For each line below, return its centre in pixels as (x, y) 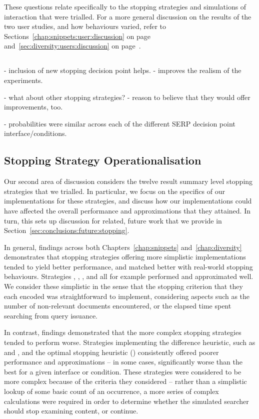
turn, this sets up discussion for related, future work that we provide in (113, 220)
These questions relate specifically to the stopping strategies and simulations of (125, 6)
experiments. (23, 80)
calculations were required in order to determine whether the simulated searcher (126, 401)
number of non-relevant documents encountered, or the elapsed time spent (118, 306)
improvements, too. (33, 107)
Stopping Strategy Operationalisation (103, 160)
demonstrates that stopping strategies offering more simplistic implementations (125, 257)
